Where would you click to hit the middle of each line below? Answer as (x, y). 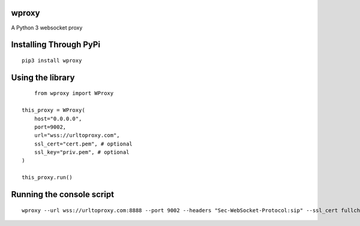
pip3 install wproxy (52, 60)
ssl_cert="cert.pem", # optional (83, 144)
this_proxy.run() (47, 178)
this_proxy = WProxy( (53, 110)
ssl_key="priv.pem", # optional (82, 152)
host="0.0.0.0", (58, 118)
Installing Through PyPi (56, 45)
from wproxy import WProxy (74, 93)
